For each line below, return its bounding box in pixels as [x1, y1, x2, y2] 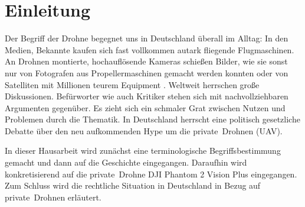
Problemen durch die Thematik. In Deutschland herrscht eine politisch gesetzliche [5, 113, 300, 125]
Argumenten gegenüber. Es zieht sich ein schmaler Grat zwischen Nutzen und [5, 101, 286, 114]
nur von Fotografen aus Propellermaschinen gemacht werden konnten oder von [5, 66, 288, 79]
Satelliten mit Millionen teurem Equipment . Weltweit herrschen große [5, 78, 260, 90]
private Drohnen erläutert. [5, 190, 101, 203]
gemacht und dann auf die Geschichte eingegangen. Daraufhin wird [5, 156, 247, 169]
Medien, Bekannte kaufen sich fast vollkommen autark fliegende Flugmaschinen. [5, 43, 294, 56]
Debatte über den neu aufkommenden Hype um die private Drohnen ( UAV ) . [5, 124, 283, 137]
